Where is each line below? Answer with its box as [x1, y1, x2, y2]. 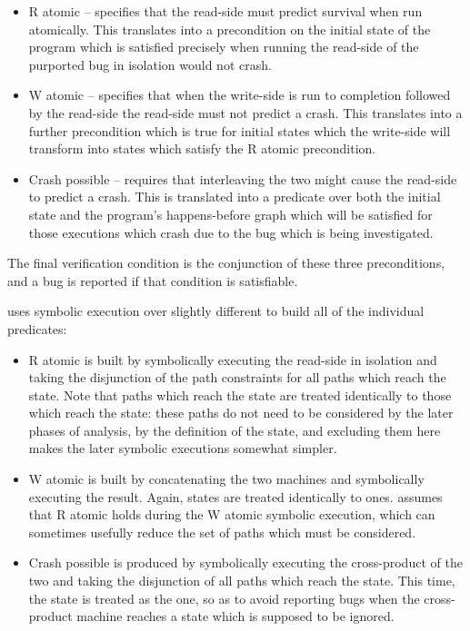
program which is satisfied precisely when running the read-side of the [28, 37, 419, 56]
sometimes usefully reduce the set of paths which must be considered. [28, 522, 416, 541]
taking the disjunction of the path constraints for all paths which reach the [28, 368, 446, 387]
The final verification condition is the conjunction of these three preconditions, [7, 253, 445, 272]
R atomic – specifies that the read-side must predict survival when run [28, 2, 423, 20]
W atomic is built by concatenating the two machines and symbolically [28, 469, 425, 488]
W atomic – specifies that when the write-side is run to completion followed [28, 85, 451, 104]
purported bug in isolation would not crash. [28, 54, 272, 74]
